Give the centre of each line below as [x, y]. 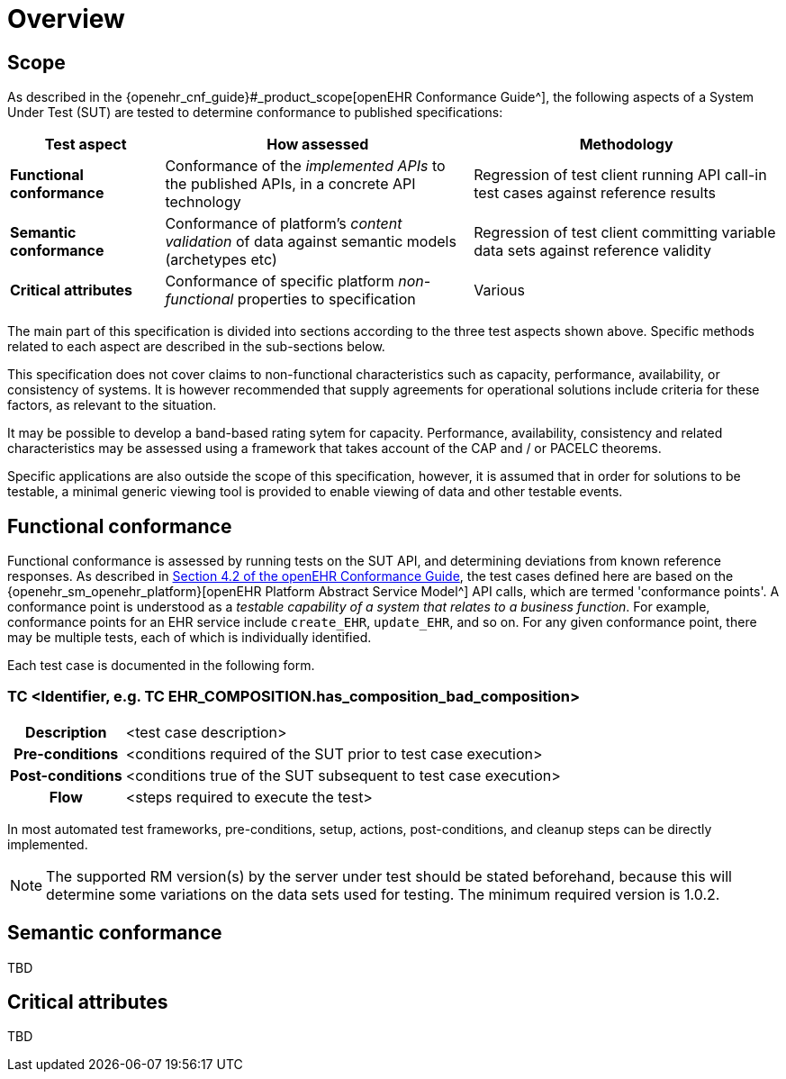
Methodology [626, 145]
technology [203, 202]
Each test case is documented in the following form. [161, 666]
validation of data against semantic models [311, 242]
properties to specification [326, 299]
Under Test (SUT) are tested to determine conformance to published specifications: [255, 113]
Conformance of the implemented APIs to [305, 166]
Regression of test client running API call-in [620, 175]
